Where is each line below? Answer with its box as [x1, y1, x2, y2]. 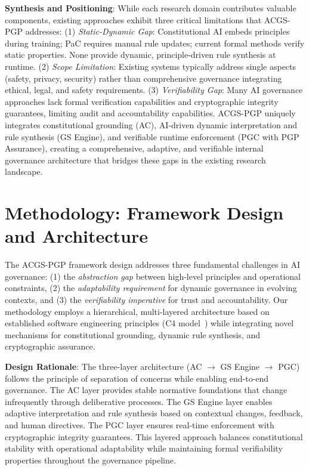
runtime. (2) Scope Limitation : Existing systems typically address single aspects [5, 60, 296, 72]
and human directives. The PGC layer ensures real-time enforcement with [5, 418, 274, 431]
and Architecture [5, 224, 149, 248]
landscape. [5, 165, 43, 178]
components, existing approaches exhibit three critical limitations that [5, 13, 262, 26]
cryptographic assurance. [5, 340, 95, 352]
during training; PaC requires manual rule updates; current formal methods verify [5, 36, 305, 49]
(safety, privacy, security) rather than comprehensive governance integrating [5, 72, 282, 84]
